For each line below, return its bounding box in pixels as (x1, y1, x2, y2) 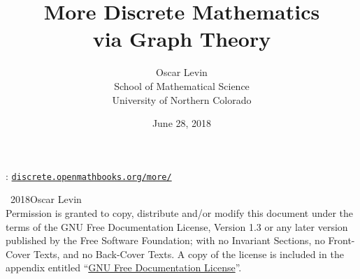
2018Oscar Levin (10, 192, 82, 206)
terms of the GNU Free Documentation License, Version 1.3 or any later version (6, 219, 348, 234)
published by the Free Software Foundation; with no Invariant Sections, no (6, 233, 325, 248)
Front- (328, 233, 355, 248)
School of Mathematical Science (114, 78, 250, 93)
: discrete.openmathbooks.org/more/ (6, 168, 172, 183)
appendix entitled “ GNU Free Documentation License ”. (6, 260, 242, 275)
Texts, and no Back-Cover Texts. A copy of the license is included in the (34, 246, 344, 261)
